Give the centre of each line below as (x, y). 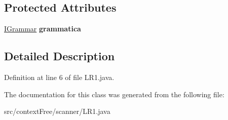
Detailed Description (60, 56)
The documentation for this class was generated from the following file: (114, 94)
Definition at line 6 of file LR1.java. (59, 77)
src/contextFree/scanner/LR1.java (57, 111)
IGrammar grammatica (43, 29)
